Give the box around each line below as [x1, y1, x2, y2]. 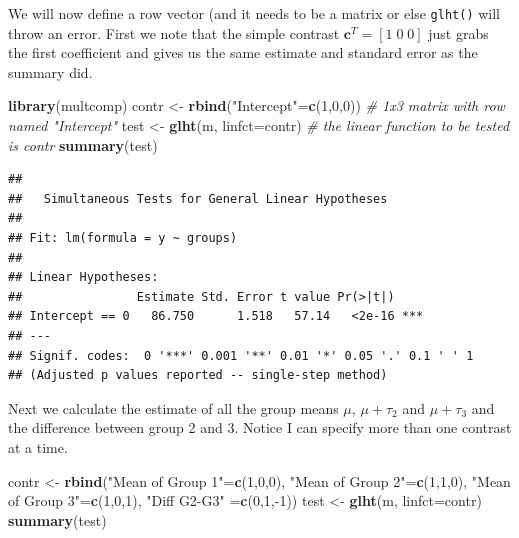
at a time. [8, 436, 68, 457]
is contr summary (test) [8, 134, 158, 155]
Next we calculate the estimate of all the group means [8, 397, 339, 418]
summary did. [8, 61, 93, 82]
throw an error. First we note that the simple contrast [8, 22, 340, 43]
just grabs [428, 22, 489, 43]
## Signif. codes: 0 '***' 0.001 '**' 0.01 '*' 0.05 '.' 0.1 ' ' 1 [8, 348, 474, 363]
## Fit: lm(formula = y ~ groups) [8, 231, 238, 245]
